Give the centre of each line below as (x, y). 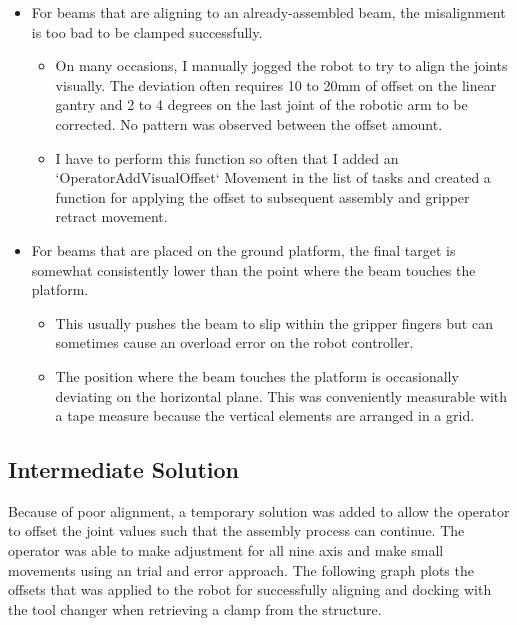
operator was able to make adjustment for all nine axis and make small (226, 550)
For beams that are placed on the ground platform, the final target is (243, 249)
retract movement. (111, 216)
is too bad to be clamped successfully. (147, 31)
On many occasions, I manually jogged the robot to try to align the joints (281, 65)
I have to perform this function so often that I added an (227, 157)
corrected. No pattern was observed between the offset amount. (249, 123)
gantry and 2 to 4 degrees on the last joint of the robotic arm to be (261, 104)
